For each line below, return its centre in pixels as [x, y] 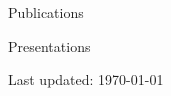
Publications [46, 12]
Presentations [49, 45]
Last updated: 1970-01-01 [86, 79]
